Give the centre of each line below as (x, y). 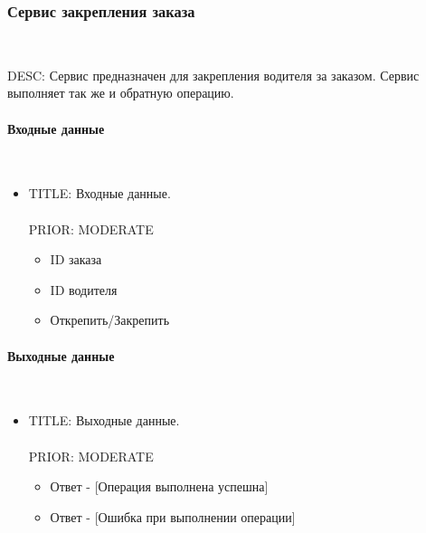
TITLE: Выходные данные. (104, 420)
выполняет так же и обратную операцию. (121, 93)
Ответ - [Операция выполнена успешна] (159, 486)
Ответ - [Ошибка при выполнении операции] (173, 516)
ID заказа (76, 259)
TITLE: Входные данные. (99, 193)
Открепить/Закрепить (110, 320)
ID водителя (84, 289)
